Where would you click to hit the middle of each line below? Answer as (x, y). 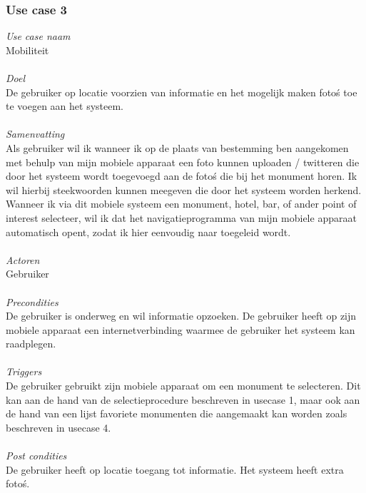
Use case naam (38, 36)
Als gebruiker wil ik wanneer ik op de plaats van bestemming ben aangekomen (177, 147)
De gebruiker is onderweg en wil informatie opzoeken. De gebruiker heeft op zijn (181, 316)
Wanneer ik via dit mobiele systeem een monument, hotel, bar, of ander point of (181, 204)
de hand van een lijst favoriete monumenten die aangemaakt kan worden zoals (177, 413)
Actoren (23, 259)
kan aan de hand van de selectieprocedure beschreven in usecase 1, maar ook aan (183, 399)
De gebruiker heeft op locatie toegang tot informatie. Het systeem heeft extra (175, 469)
